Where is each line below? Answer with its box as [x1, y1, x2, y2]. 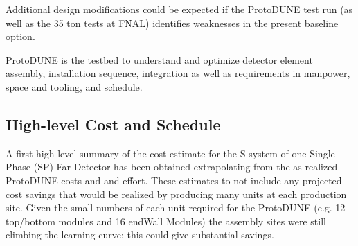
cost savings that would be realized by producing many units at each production [6, 186, 347, 201]
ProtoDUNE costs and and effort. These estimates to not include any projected [6, 173, 342, 187]
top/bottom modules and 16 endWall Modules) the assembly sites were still [6, 213, 326, 228]
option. [6, 29, 35, 44]
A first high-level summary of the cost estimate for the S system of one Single [6, 146, 335, 160]
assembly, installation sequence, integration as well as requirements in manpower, [6, 66, 350, 80]
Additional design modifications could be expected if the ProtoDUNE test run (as [6, 2, 353, 16]
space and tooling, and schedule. [6, 79, 143, 94]
